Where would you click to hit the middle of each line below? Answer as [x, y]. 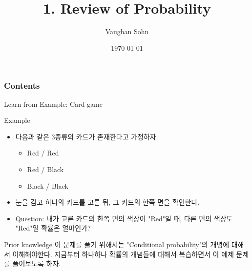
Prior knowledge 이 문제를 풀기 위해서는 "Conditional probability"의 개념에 [117, 244]
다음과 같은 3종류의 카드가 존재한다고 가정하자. [87, 136]
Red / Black [45, 169]
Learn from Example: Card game [53, 104]
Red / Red [43, 153]
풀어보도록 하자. [37, 263]
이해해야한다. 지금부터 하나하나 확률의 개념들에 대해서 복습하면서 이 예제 [123, 254]
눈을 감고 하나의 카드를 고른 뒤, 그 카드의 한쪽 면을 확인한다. [107, 202]
